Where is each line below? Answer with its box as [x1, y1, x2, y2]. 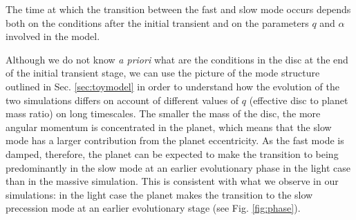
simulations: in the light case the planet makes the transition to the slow [6, 187, 313, 201]
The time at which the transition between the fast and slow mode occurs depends [6, 2, 351, 16]
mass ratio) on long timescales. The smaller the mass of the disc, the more [6, 106, 321, 121]
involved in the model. [6, 29, 100, 43]
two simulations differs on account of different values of [6, 92, 239, 107]
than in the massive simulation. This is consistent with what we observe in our [6, 174, 339, 188]
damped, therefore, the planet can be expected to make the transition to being [6, 146, 339, 161]
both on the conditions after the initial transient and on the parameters [6, 15, 309, 30]
